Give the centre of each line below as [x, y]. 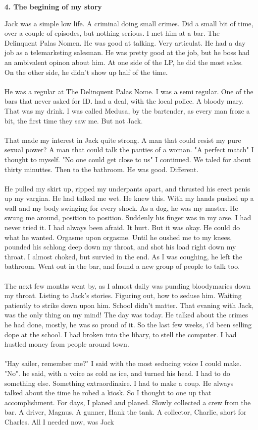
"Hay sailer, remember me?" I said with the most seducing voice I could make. [123, 363]
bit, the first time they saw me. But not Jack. [74, 120]
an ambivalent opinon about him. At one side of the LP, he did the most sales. [124, 62]
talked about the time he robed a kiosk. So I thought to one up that [108, 393]
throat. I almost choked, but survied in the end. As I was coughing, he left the [123, 256]
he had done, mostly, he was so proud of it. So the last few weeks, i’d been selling [128, 324]
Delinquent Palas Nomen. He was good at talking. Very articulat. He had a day [125, 42]
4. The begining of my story [53, 6]
